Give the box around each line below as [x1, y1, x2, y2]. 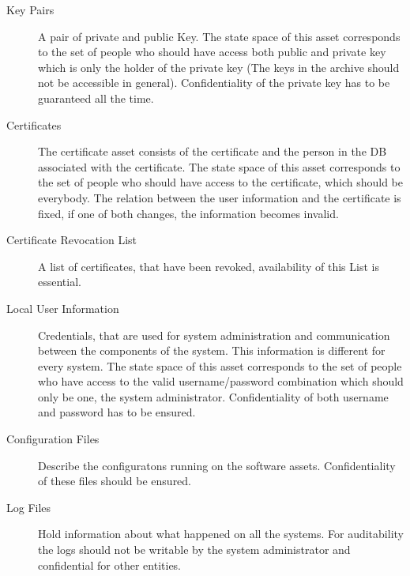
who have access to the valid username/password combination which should [38, 373, 404, 390]
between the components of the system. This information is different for [38, 342, 386, 359]
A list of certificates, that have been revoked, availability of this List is [38, 258, 379, 274]
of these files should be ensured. [38, 472, 192, 489]
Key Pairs [6, 2, 55, 17]
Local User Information [6, 299, 119, 316]
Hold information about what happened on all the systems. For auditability [38, 525, 404, 542]
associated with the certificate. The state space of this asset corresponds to [38, 158, 401, 175]
